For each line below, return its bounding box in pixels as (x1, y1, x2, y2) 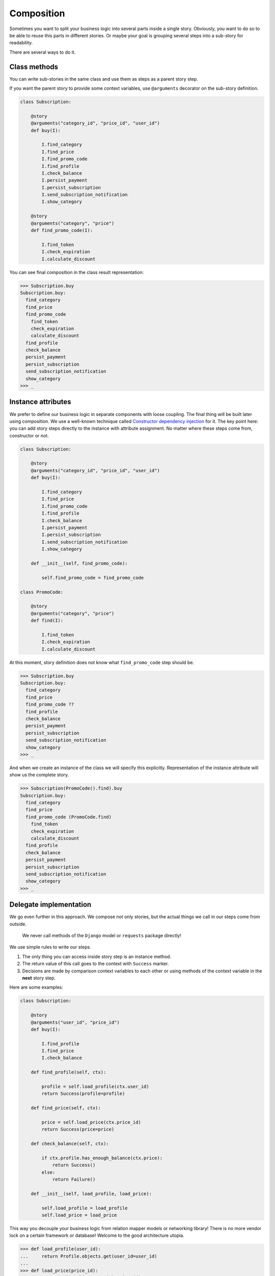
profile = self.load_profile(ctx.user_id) (41, 1084, 150, 1090)
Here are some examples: (9, 984, 64, 990)
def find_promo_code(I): (31, 228, 93, 233)
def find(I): (31, 618, 64, 624)
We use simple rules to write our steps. (9, 944, 91, 950)
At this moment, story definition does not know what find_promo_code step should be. (9, 659, 195, 666)
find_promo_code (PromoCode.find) (25, 814, 112, 820)
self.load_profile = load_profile (41, 1205, 128, 1211)
